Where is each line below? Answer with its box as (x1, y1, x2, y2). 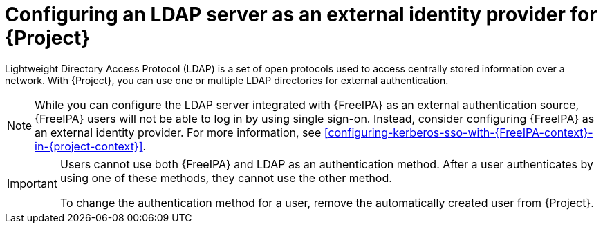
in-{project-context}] (35, 139, 143, 153)
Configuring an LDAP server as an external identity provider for (5, 3, 597, 26)
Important (7, 176, 57, 190)
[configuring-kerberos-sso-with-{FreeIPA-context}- (324, 125, 593, 139)
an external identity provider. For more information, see (35, 125, 322, 139)
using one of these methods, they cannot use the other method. (59, 170, 392, 185)
